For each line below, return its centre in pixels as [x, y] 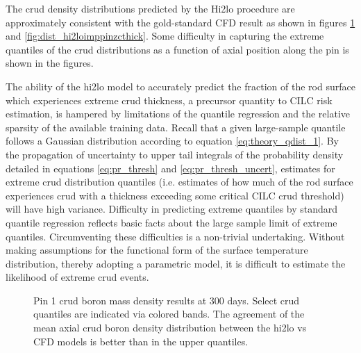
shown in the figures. [50, 63]
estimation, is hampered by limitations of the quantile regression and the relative [178, 114]
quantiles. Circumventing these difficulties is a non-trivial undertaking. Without [175, 236]
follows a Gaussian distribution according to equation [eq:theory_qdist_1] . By [172, 141]
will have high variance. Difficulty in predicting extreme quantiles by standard [172, 209]
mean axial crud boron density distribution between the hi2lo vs [170, 328]
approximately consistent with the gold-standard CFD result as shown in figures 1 [180, 22]
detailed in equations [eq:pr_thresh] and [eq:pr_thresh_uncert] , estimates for [170, 168]
